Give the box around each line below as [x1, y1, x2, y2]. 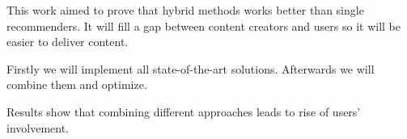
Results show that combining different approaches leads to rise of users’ [6, 103, 361, 120]
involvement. [6, 119, 69, 136]
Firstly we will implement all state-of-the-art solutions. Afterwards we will [6, 60, 375, 77]
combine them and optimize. [6, 76, 147, 93]
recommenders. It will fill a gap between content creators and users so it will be [6, 17, 401, 34]
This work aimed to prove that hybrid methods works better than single [6, 2, 364, 18]
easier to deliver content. [6, 33, 129, 50]
